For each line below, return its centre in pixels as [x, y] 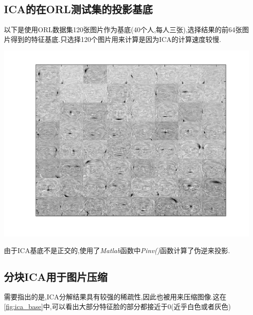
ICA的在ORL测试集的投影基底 [78, 9]
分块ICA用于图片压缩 [56, 276]
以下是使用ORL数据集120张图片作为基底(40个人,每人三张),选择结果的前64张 [123, 30]
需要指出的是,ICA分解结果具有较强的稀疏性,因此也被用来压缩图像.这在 [115, 297]
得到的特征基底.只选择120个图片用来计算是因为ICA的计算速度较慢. [116, 39]
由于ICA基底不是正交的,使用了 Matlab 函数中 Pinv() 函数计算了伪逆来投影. [117, 250]
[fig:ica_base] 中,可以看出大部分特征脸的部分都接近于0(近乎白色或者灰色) [117, 306]
